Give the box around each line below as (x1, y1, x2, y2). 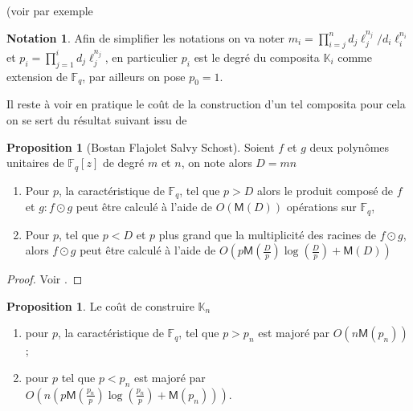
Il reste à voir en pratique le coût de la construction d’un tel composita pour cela (6, 96, 406, 112)
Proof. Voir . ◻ (6, 271, 83, 287)
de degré (102, 154, 145, 171)
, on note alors (181, 154, 252, 171)
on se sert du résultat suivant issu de (6, 112, 187, 128)
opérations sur (286, 198, 357, 215)
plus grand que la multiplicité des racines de (158, 226, 376, 242)
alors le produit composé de (257, 181, 394, 198)
